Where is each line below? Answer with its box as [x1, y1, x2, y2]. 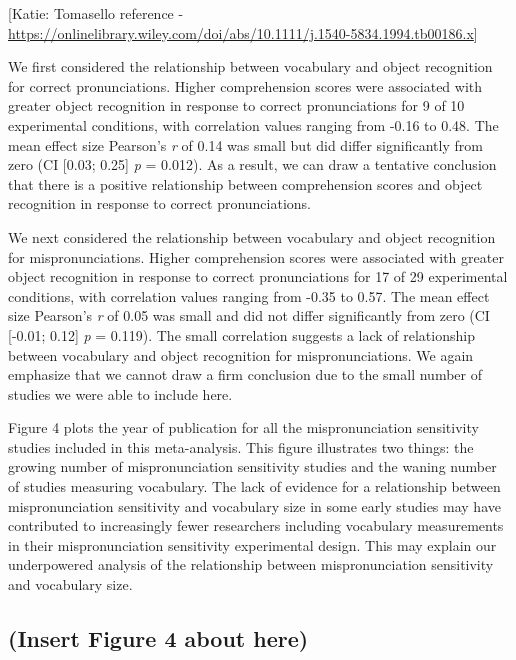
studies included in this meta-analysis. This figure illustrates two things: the [8, 436, 474, 457]
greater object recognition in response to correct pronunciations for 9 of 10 [8, 95, 465, 116]
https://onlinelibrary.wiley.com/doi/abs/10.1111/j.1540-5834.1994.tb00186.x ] [8, 22, 478, 43]
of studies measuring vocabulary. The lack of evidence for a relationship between [8, 476, 501, 497]
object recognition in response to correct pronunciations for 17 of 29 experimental [8, 266, 508, 287]
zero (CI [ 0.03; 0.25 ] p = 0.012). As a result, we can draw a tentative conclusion [8, 154, 497, 175]
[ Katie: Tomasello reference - [8, 3, 184, 23]
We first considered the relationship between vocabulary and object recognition [8, 56, 493, 77]
